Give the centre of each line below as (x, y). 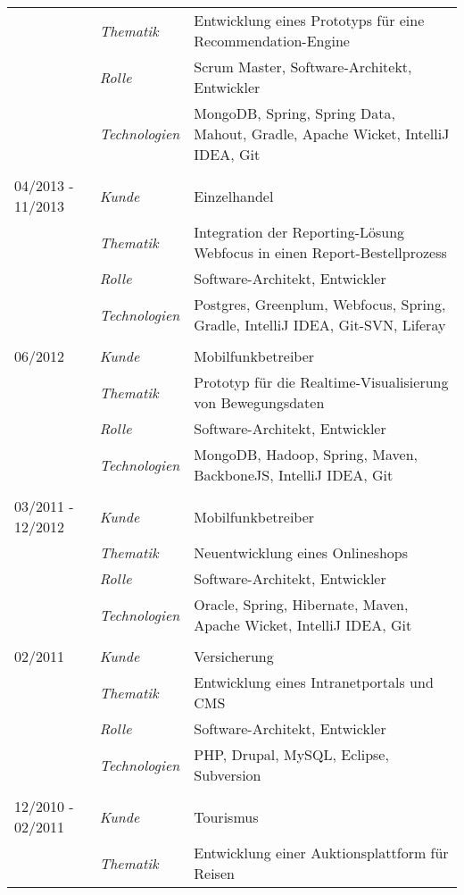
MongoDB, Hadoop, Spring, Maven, (306, 454)
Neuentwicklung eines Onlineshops (301, 552)
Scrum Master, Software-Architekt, (303, 67)
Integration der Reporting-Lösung (299, 232)
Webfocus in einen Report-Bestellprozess (320, 252)
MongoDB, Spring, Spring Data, (294, 113)
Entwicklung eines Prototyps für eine (309, 20)
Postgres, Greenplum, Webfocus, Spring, (320, 304)
